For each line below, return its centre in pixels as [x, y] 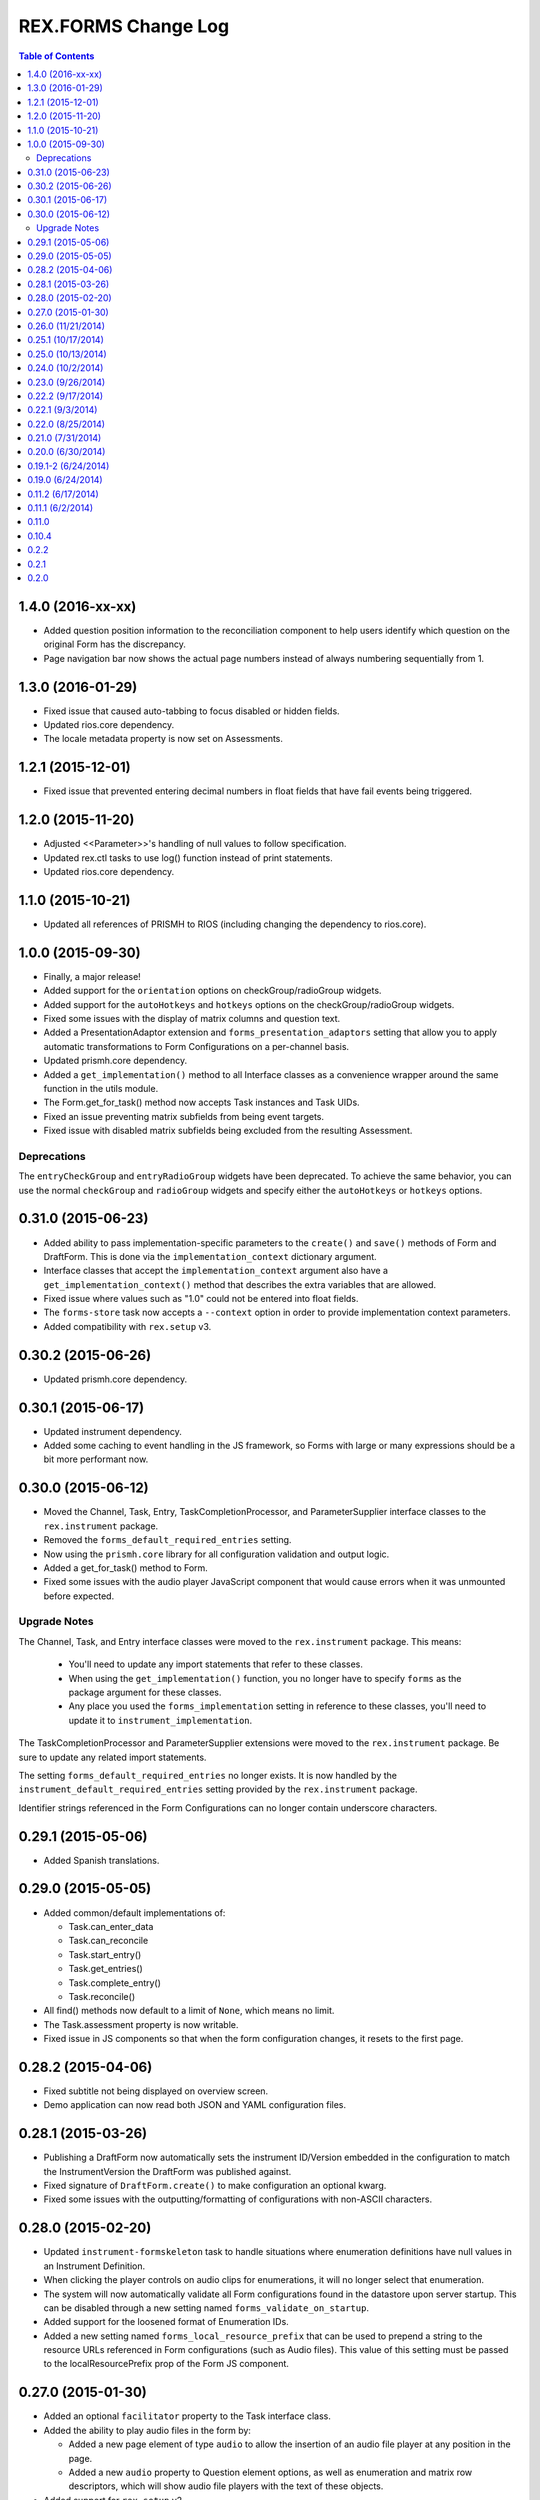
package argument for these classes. [145, 1692]
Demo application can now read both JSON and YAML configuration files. [195, 2105]
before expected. [79, 1596]
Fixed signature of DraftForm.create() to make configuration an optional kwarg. [215, 2186]
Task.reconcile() [101, 1996]
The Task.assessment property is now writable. [141, 2024]
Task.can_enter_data [111, 1926]
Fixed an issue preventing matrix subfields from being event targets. [184, 1116]
